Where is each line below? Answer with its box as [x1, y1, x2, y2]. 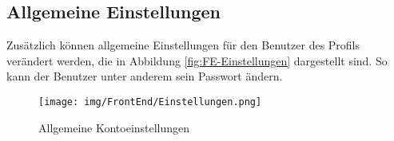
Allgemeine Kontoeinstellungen [38, 119, 190, 135]
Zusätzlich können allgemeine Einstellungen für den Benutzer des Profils [6, 37, 360, 53]
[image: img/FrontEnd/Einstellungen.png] [38, 96, 262, 108]
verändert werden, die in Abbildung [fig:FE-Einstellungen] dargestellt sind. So [6, 52, 388, 69]
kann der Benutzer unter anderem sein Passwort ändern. [6, 68, 283, 84]
